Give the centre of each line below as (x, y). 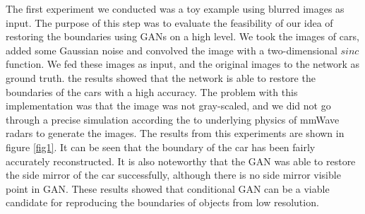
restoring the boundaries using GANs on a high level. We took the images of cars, (182, 36)
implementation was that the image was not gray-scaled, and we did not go (168, 106)
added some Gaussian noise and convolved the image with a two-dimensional (172, 50)
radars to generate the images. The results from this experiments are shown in (175, 133)
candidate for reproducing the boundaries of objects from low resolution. (162, 202)
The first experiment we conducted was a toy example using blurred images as (175, 8)
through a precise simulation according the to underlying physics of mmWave (173, 119)
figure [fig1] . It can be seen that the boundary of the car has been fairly (161, 147)
